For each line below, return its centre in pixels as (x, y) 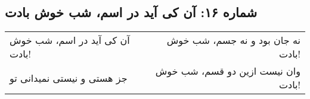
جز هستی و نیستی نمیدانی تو (69, 78)
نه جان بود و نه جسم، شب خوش (233, 40)
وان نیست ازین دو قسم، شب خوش (228, 71)
